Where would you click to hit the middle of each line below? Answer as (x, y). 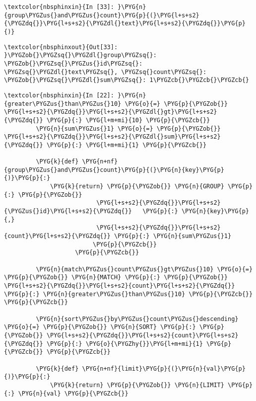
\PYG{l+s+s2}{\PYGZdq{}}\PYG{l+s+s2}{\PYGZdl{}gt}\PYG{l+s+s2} (111, 112)
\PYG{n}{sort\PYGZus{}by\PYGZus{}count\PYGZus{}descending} (137, 319)
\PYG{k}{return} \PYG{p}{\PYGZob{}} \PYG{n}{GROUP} (137, 187)
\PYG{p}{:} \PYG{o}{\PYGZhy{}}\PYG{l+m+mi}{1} (125, 344)
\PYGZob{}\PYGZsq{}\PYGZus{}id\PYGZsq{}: (73, 63)
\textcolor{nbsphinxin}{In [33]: (59, 7)
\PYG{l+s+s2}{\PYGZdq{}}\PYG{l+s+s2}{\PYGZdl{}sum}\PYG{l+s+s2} (112, 137)
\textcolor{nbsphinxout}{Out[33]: (61, 47)
